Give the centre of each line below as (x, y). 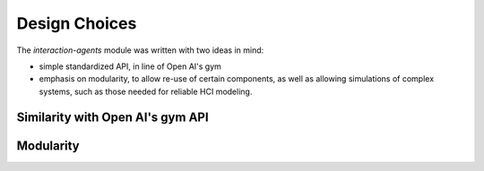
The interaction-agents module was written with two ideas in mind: (140, 50)
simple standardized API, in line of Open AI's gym (130, 66)
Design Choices (77, 23)
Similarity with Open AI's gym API (113, 117)
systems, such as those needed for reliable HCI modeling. (146, 91)
